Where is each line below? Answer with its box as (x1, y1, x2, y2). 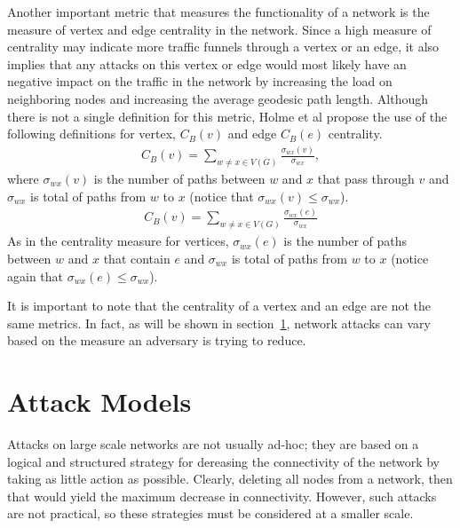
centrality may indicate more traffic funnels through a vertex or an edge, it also (7, 37, 440, 56)
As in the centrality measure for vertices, (7, 232, 229, 250)
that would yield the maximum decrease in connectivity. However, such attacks (7, 486, 437, 505)
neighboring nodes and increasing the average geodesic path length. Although (7, 89, 429, 107)
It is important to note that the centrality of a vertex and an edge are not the (7, 296, 431, 315)
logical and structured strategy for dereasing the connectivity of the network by (7, 452, 440, 470)
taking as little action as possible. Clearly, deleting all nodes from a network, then (7, 469, 453, 488)
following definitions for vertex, (7, 124, 176, 143)
